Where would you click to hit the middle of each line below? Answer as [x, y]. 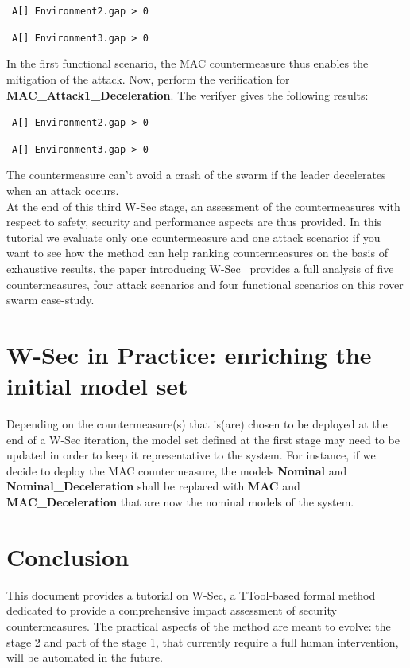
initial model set [97, 386]
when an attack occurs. [63, 190]
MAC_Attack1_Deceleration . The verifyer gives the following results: [188, 94]
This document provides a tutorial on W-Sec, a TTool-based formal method [191, 594]
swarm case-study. [50, 300]
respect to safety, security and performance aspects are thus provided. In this [194, 222]
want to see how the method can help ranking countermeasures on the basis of [197, 253]
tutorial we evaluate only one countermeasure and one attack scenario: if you [193, 237]
